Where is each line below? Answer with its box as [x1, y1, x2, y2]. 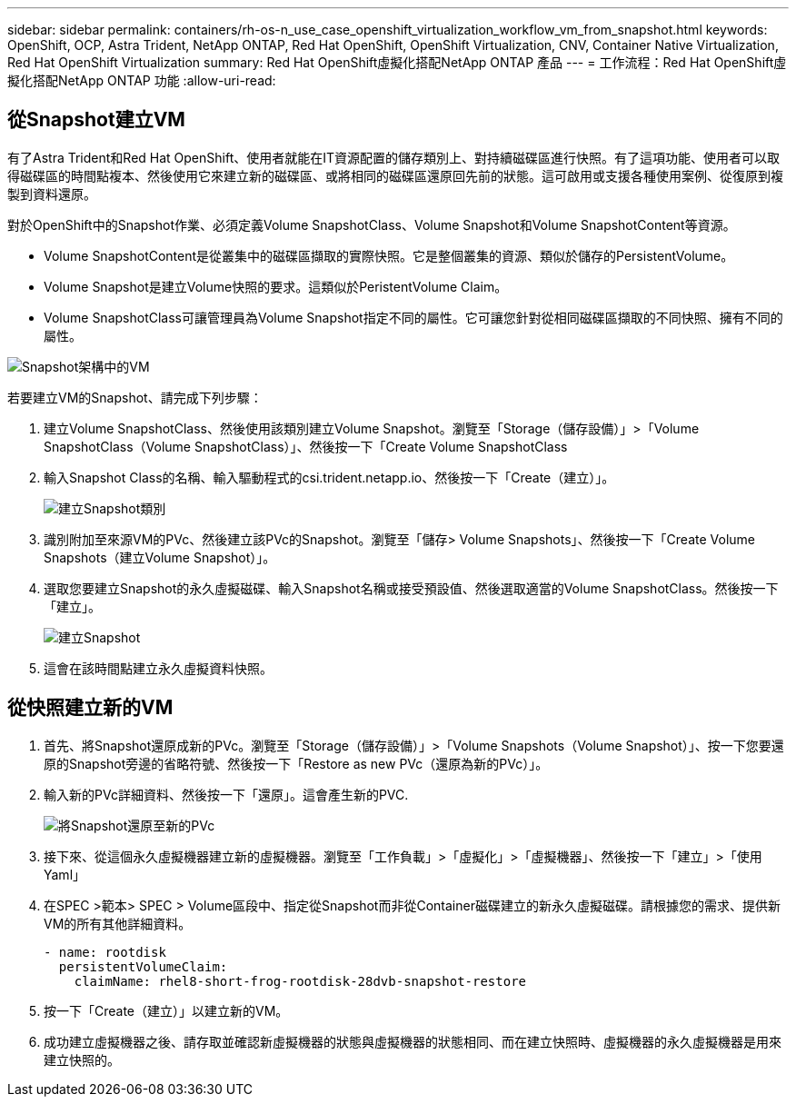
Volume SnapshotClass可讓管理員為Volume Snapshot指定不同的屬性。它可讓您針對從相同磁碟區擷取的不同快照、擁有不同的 [44, 309, 783, 325]
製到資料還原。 [7, 185, 96, 202]
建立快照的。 [44, 1051, 120, 1068]
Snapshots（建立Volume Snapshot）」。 [44, 549, 276, 565]
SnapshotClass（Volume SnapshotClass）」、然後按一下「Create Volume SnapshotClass [44, 438, 568, 454]
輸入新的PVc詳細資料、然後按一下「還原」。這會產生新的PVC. [44, 786, 409, 802]
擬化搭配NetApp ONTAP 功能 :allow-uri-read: [7, 73, 276, 88]
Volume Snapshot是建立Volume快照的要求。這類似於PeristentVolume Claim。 [44, 278, 508, 294]
